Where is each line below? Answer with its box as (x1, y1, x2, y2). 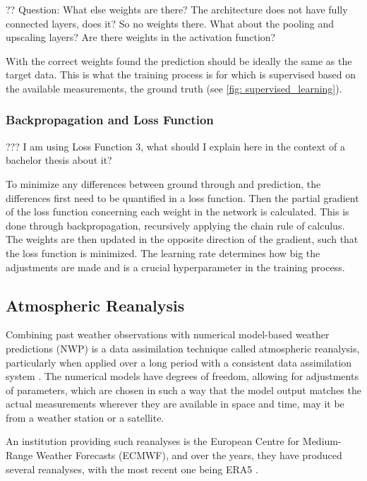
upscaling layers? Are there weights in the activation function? (6, 30, 276, 44)
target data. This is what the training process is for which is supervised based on (6, 67, 356, 82)
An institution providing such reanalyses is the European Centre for (6, 434, 300, 449)
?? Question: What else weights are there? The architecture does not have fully (6, 2, 348, 16)
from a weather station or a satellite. (6, 410, 164, 424)
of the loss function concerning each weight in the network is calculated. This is (6, 204, 349, 219)
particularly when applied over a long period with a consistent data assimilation (6, 355, 352, 369)
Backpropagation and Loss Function (6, 111, 214, 129)
